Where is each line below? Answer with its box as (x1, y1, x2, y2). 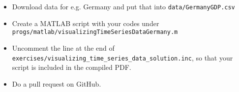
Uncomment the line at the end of (12, 42, 115, 53)
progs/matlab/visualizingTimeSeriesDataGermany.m (12, 29, 178, 36)
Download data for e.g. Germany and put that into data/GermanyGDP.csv (12, 1, 235, 11)
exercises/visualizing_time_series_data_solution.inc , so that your (12, 52, 233, 62)
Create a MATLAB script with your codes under (12, 18, 159, 28)
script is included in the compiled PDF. (12, 62, 131, 72)
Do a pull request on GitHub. (12, 78, 101, 89)
